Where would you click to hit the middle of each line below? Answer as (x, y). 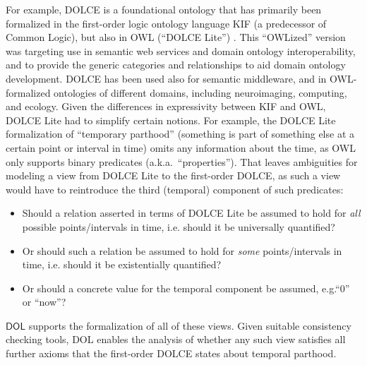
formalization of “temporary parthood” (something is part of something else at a (180, 134)
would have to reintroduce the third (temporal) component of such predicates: (175, 189)
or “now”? (44, 302)
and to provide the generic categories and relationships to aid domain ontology (176, 65)
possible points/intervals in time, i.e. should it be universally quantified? (179, 226)
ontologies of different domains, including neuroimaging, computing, (200, 92)
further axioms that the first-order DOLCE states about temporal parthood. (171, 353)
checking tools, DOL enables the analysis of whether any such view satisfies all (176, 339)
